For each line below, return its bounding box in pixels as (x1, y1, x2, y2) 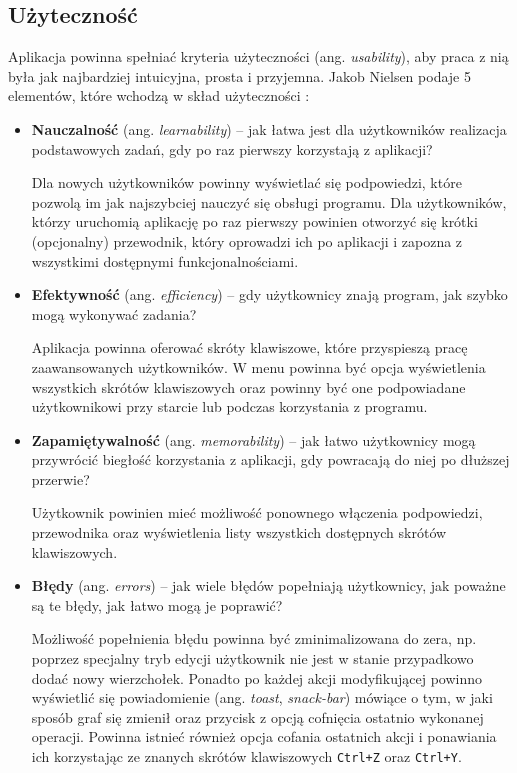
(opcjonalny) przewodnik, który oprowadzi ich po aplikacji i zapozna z (31, 230, 463, 251)
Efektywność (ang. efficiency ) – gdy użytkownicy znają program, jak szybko (31, 284, 508, 305)
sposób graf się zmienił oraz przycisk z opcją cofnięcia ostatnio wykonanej (31, 706, 484, 727)
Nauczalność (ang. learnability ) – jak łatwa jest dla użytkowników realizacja (31, 118, 507, 139)
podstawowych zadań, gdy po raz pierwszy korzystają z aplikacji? (31, 138, 433, 159)
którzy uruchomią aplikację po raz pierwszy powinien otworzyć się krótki (31, 211, 478, 232)
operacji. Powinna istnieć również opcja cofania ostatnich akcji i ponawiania (31, 726, 497, 747)
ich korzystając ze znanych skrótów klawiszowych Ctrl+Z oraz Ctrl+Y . (31, 746, 462, 767)
